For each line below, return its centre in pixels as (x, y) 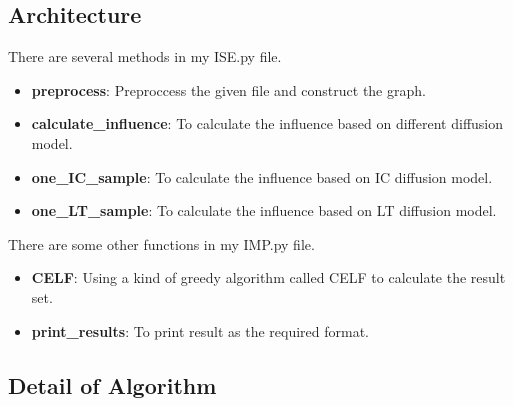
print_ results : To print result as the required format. (200, 330)
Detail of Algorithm (112, 384)
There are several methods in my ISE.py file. (145, 56)
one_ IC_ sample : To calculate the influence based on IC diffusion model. (262, 176)
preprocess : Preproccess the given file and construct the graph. (228, 89)
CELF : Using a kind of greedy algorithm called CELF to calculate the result (268, 277)
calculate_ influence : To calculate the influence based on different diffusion (267, 123)
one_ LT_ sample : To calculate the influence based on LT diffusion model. (264, 210)
